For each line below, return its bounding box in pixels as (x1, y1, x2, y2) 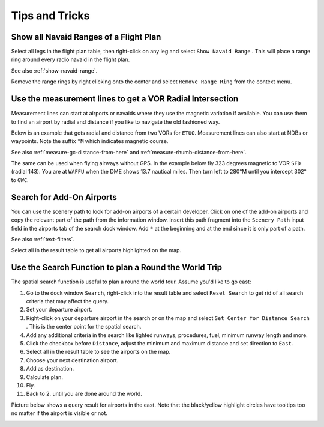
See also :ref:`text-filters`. (11, 235, 75, 243)
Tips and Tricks (11, 9, 90, 22)
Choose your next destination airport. (26, 356, 119, 363)
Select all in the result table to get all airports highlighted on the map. (11, 247, 182, 254)
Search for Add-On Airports (11, 192, 117, 202)
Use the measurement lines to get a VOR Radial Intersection (11, 94, 239, 104)
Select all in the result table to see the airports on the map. (26, 348, 171, 356)
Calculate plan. (26, 373, 63, 381)
